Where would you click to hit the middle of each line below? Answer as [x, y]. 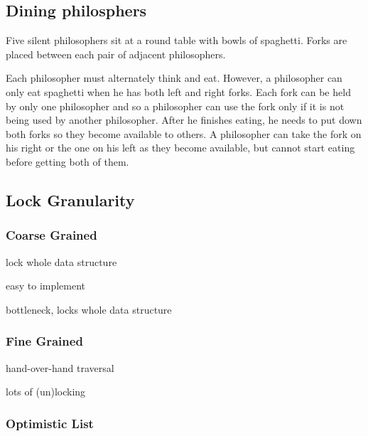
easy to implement [46, 286]
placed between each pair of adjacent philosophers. [116, 54]
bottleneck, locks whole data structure [89, 309]
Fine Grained [44, 341]
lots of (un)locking [46, 392]
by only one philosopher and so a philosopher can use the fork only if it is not [175, 106]
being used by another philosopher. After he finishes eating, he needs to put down [184, 120]
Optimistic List [50, 423]
